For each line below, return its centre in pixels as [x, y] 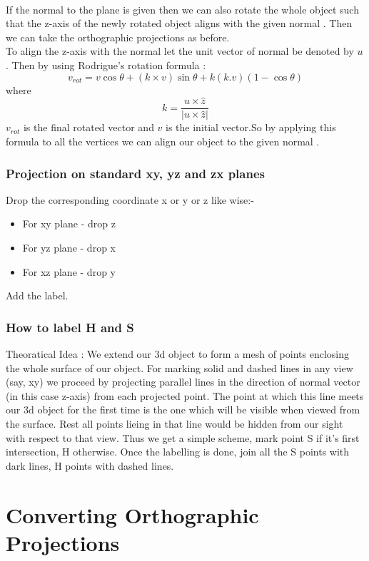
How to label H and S [70, 327]
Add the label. [37, 295]
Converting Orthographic [132, 514]
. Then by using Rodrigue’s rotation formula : [106, 65]
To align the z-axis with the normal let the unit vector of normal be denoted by [180, 51]
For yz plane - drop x [69, 248]
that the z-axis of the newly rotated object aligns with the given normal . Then [179, 23]
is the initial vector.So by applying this [251, 127]
